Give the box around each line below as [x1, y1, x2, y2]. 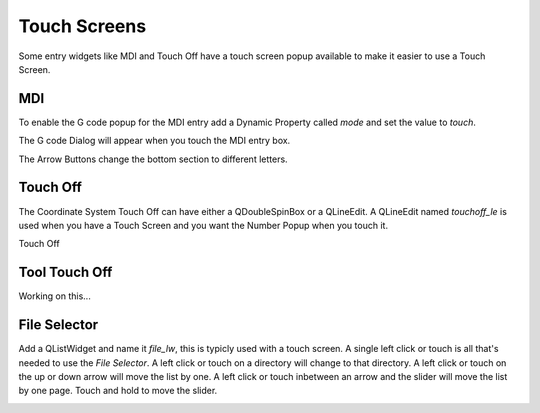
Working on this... [18, 290, 92, 302]
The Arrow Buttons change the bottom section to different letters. [18, 153, 289, 165]
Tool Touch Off [18, 264, 113, 281]
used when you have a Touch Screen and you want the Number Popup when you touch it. [18, 219, 389, 231]
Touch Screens [18, 15, 147, 37]
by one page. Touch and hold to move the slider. [18, 385, 218, 397]
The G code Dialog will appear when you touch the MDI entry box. [18, 135, 291, 147]
